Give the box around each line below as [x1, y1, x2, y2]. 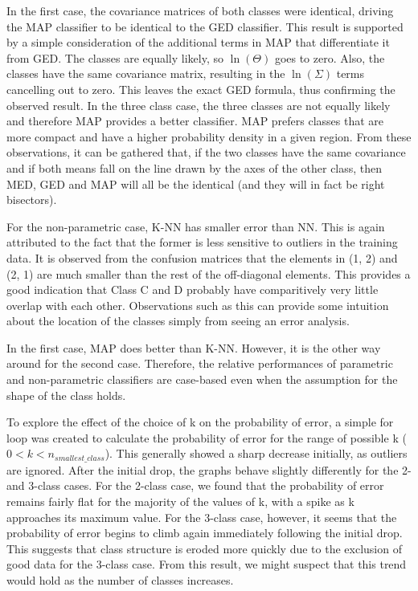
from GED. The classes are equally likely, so [6, 49, 223, 66]
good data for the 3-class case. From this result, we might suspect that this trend [6, 556, 407, 573]
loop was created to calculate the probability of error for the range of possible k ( [6, 429, 407, 446]
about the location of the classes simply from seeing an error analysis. [6, 312, 350, 329]
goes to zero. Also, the [274, 49, 385, 66]
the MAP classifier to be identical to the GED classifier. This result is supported [6, 18, 404, 35]
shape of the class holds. [6, 386, 126, 403]
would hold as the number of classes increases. [6, 572, 234, 589]
